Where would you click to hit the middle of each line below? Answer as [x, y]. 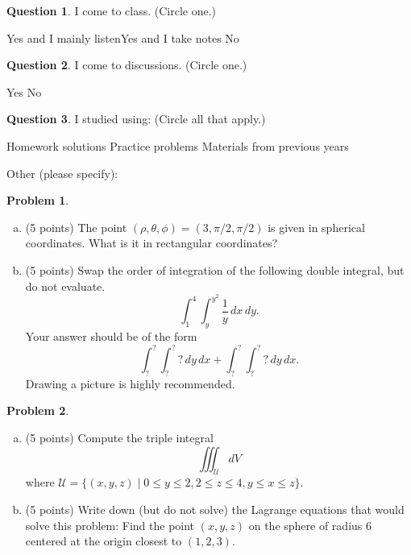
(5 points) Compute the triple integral [119, 438]
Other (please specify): [62, 173]
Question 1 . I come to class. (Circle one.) [112, 10]
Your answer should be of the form [111, 335]
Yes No [24, 91]
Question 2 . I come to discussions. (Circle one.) [127, 65]
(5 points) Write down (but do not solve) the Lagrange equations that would [215, 509]
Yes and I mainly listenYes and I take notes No [123, 37]
